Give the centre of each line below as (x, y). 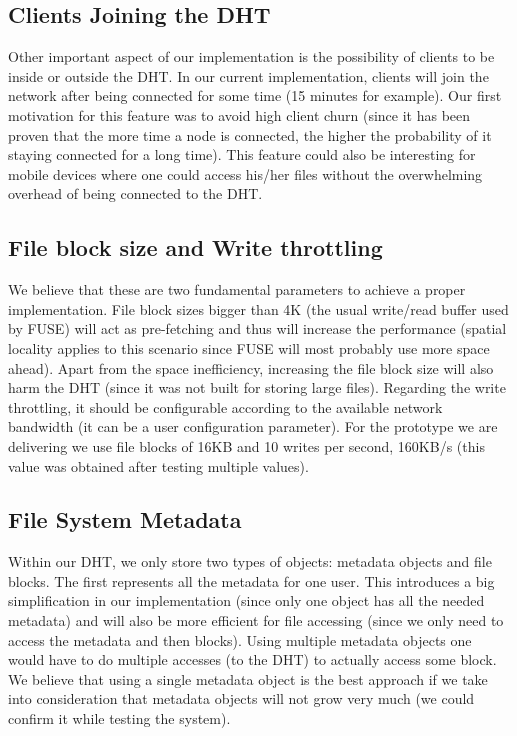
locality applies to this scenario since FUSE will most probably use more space (249, 347)
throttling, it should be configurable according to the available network (225, 406)
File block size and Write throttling (195, 247)
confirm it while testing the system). (119, 718)
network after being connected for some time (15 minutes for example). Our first (255, 95)
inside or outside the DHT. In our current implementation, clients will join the (248, 75)
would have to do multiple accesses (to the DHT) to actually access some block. (252, 659)
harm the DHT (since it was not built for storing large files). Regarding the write (257, 387)
